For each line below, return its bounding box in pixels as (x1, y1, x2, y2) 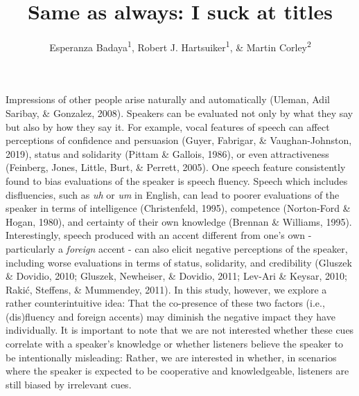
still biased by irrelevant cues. (6, 377, 132, 391)
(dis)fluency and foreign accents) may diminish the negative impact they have (6, 309, 335, 323)
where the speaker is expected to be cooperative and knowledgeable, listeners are (6, 363, 349, 378)
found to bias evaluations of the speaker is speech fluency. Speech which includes (6, 173, 348, 188)
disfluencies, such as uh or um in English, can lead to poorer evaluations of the (6, 187, 340, 201)
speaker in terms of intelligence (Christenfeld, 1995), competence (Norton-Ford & (6, 201, 351, 215)
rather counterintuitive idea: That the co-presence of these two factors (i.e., (6, 296, 325, 310)
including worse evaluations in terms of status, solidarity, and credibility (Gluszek (6, 255, 352, 269)
